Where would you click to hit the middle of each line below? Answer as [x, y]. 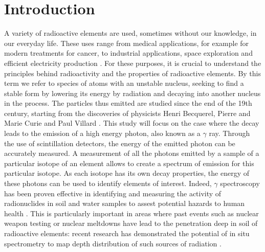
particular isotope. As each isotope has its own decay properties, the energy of [127, 173]
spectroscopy [240, 183]
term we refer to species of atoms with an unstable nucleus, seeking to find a [124, 83]
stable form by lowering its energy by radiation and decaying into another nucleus [132, 93]
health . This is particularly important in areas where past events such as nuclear [131, 213]
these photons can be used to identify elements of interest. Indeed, [108, 183]
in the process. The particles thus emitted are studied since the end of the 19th [128, 103]
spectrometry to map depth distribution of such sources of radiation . [113, 243]
